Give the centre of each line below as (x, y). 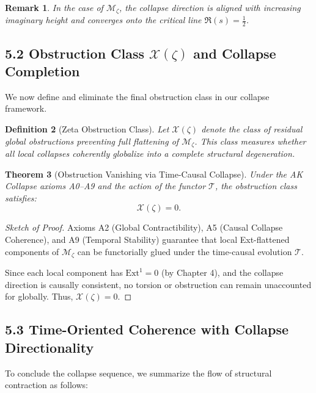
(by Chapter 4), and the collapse (222, 272)
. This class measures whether (250, 141)
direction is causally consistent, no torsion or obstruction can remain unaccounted (158, 284)
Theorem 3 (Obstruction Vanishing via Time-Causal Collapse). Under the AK (154, 174)
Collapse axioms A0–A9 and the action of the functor (105, 186)
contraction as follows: (46, 385)
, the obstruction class (256, 186)
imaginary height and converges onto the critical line (103, 20)
